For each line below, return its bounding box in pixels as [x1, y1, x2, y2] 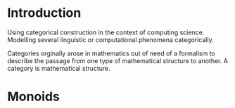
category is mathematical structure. [7, 64, 110, 72]
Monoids [7, 89, 60, 104]
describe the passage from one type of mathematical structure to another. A [7, 56, 229, 65]
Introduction [7, 5, 82, 21]
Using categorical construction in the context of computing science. [7, 28, 205, 36]
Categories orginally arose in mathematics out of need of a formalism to [7, 49, 216, 58]
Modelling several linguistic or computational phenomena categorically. [7, 35, 214, 43]
